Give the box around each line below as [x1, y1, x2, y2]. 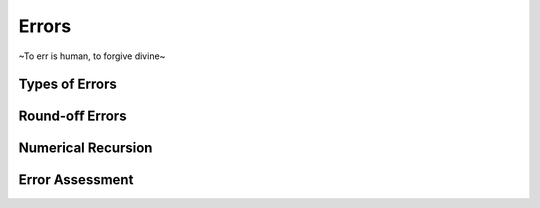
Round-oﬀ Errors [18, 108, 127, 125]
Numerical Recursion [18, 140, 153, 157]
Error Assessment [18, 171, 134, 189]
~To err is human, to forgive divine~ [18, 50, 166, 62]
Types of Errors [18, 76, 117, 93]
